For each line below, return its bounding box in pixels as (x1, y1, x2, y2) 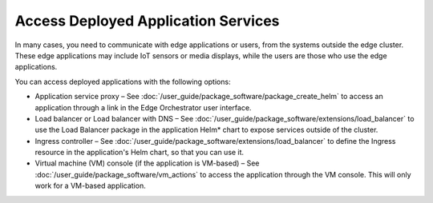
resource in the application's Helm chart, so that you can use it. (34, 148, 245, 157)
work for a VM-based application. (34, 181, 146, 191)
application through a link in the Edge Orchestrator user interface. (34, 102, 252, 112)
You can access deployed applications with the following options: (14, 77, 232, 86)
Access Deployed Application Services (14, 12, 280, 30)
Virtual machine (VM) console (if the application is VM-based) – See (34, 158, 260, 168)
